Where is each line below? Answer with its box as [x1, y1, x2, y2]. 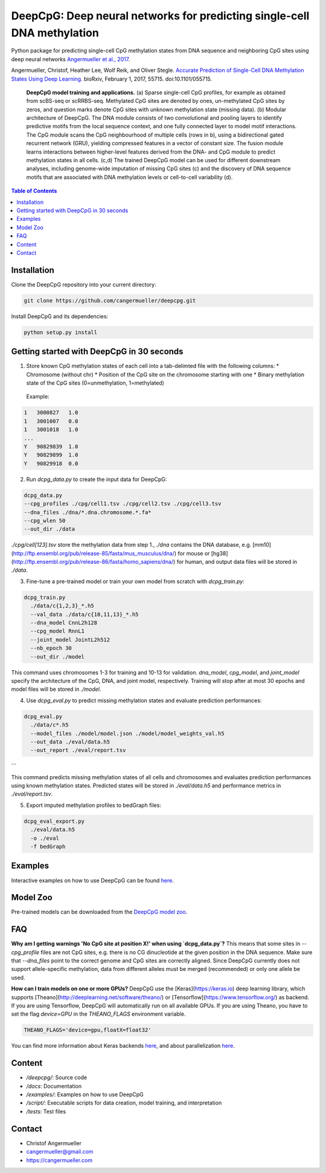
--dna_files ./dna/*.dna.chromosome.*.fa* [24, 509, 152, 515]
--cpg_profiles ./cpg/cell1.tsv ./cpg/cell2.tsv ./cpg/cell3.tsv [24, 500, 222, 508]
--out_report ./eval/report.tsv [30, 747, 126, 754]
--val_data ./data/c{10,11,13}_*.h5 [30, 611, 139, 618]
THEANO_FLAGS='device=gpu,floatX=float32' [24, 1027, 152, 1034]
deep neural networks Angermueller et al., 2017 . [11, 55, 130, 63]
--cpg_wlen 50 [24, 517, 66, 524]
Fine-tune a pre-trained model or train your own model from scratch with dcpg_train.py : [26, 578, 245, 585]
